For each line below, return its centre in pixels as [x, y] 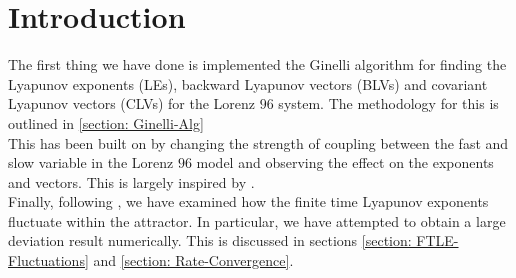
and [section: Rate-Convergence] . [193, 260]
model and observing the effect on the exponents [345, 162]
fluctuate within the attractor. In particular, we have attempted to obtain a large [257, 220]
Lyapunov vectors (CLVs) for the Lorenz [132, 103]
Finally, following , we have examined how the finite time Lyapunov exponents [248, 201]
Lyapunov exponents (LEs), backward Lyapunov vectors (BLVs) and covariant [248, 83]
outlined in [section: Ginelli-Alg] [106, 122]
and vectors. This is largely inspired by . [131, 181]
